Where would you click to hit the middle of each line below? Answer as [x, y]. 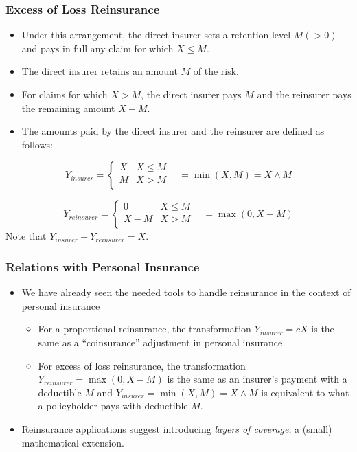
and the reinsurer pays [304, 94]
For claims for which [65, 94]
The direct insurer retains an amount [100, 71]
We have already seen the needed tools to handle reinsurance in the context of [186, 292]
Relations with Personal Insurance [103, 266]
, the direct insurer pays [191, 94]
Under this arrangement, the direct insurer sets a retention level [156, 35]
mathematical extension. [73, 442]
